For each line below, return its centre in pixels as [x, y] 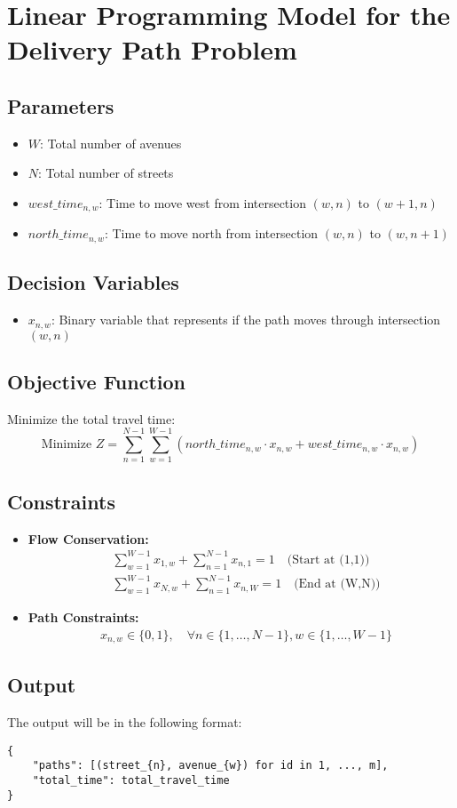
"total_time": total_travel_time [131, 781]
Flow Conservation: [88, 538]
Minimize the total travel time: [91, 418]
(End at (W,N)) [337, 584]
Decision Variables [93, 282]
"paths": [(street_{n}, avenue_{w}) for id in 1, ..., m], [210, 766]
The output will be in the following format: [125, 722]
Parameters [61, 105]
